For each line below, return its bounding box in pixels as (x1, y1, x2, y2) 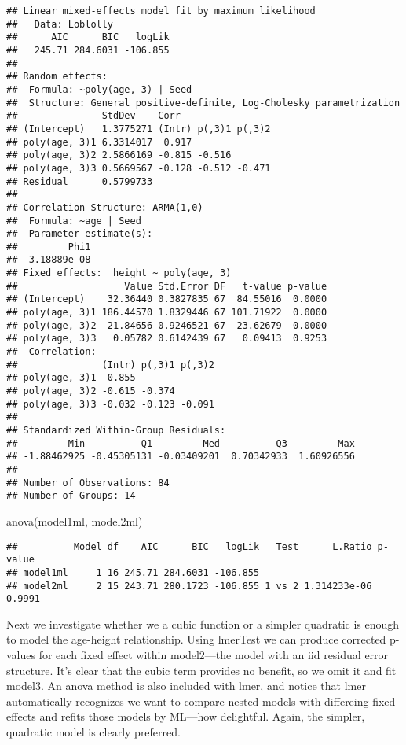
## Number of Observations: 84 (6, 477, 170, 489)
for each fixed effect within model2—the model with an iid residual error (38, 647, 389, 662)
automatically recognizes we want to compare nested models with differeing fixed (6, 692, 396, 709)
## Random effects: (6, 71, 108, 83)
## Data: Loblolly (6, 18, 114, 30)
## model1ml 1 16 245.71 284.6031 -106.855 (6, 566, 260, 578)
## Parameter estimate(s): (6, 228, 153, 240)
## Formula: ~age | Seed (6, 215, 141, 227)
